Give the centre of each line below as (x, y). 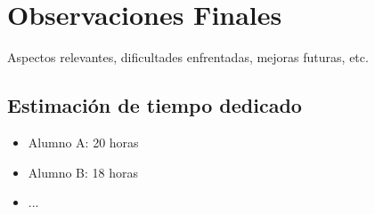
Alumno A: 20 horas (83, 142)
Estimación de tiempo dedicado (155, 105)
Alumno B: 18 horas (83, 172)
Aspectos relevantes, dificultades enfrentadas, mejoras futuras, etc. (188, 57)
